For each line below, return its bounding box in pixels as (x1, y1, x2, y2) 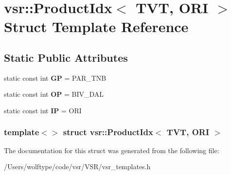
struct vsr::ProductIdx (63, 126, 153, 138)
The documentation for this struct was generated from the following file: (4, 145, 219, 155)
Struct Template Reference (4, 17, 189, 36)
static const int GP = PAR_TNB (4, 72, 107, 83)
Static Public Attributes (4, 50, 128, 65)
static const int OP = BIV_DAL (4, 89, 104, 99)
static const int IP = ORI (4, 105, 82, 115)
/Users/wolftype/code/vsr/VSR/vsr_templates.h (4, 161, 151, 172)
